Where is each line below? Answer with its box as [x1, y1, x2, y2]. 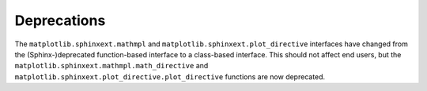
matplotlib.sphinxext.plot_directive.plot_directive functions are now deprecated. [14, 71, 326, 82]
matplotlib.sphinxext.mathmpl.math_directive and [14, 61, 209, 71]
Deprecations [14, 12, 106, 29]
